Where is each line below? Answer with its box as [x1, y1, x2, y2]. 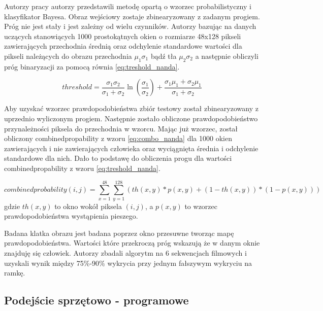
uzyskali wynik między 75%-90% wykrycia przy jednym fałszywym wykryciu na [4, 257, 252, 268]
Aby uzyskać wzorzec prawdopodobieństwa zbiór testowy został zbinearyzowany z [4, 103, 259, 114]
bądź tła [150, 50, 177, 61]
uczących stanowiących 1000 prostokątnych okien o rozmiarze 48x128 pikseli [4, 30, 241, 41]
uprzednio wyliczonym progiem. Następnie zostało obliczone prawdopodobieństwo [4, 113, 258, 123]
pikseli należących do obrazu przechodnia [4, 50, 132, 61]
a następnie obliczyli [195, 50, 259, 61]
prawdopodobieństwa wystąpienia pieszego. [4, 211, 138, 221]
